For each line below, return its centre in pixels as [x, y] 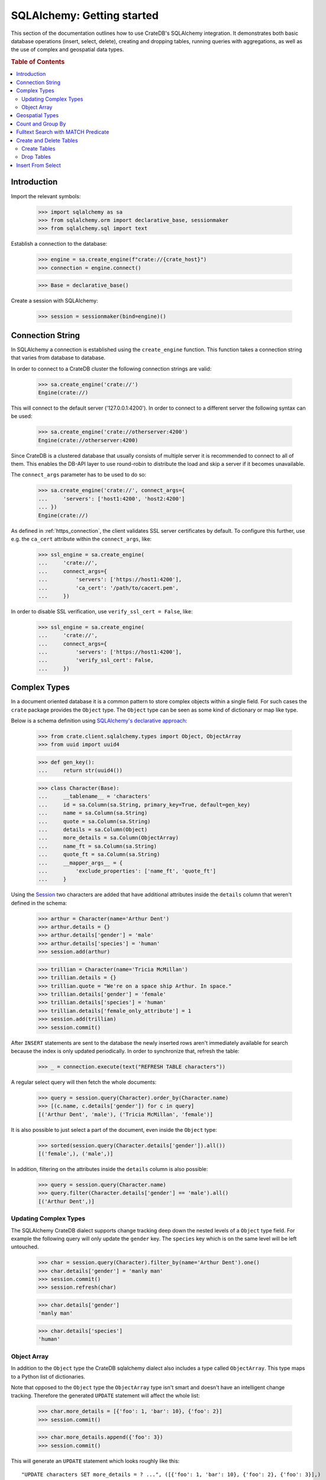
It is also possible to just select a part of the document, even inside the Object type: [114, 1130]
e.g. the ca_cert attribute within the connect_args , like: [81, 539]
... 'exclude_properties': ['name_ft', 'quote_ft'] [127, 871]
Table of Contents [38, 62]
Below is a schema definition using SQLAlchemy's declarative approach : [99, 721]
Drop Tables [36, 157]
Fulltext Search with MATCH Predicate [63, 132]
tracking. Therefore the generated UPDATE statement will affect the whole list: [106, 1396]
